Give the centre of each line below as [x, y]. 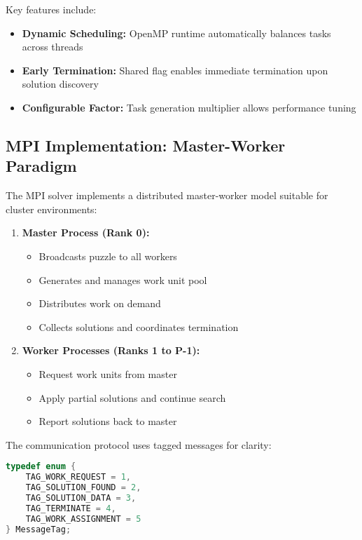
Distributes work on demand [100, 303]
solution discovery [60, 84]
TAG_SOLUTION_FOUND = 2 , [83, 488]
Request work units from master [108, 373]
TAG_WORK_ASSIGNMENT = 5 [83, 519]
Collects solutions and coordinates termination [139, 326]
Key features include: [51, 9]
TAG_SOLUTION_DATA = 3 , [81, 498]
